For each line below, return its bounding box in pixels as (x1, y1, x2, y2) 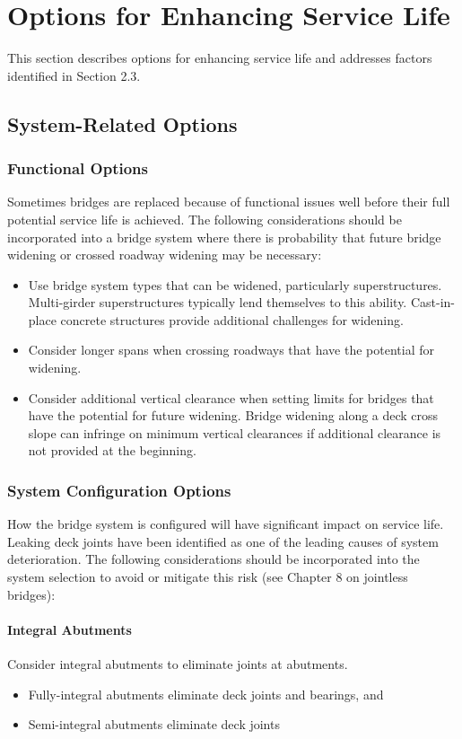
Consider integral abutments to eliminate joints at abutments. (7, 655, 348, 673)
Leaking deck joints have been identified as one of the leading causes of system (7, 532, 439, 550)
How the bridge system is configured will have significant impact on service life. (7, 515, 444, 533)
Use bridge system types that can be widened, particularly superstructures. (28, 275, 442, 294)
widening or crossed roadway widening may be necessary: (7, 245, 322, 264)
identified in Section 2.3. (7, 66, 141, 84)
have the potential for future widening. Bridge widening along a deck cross (28, 406, 439, 425)
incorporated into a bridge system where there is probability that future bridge (7, 227, 441, 246)
